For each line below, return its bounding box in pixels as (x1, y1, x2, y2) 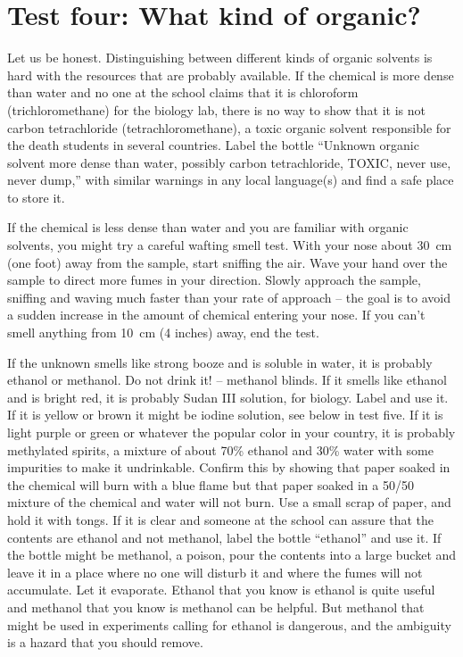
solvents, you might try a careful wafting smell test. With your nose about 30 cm (7, 236, 452, 254)
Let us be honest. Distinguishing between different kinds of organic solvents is (7, 48, 433, 67)
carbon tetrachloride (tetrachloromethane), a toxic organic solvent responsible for (7, 118, 451, 137)
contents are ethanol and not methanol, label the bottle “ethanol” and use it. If (7, 528, 442, 546)
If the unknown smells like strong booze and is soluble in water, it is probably (7, 353, 433, 371)
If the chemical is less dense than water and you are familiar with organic (7, 218, 409, 237)
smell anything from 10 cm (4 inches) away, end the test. (7, 323, 319, 342)
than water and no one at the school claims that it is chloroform (7, 83, 359, 102)
